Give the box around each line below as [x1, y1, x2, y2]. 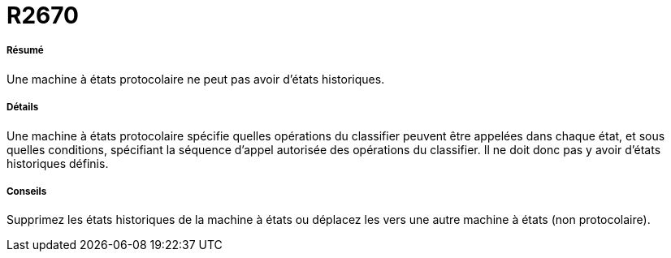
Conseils [6, 185, 47, 197]
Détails [6, 101, 39, 114]
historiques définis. [6, 156, 109, 170]
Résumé [6, 45, 44, 57]
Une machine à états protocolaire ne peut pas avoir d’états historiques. [6, 71, 385, 86]
